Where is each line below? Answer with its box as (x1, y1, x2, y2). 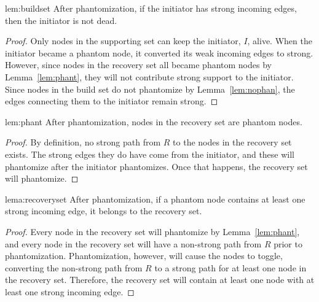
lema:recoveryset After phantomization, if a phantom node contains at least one (5, 192, 305, 205)
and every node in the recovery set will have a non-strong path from (5, 237, 262, 250)
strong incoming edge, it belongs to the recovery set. (5, 204, 202, 217)
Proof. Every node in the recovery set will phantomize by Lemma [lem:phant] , (5, 225, 300, 238)
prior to (274, 237, 302, 250)
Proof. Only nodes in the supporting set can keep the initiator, (5, 34, 241, 47)
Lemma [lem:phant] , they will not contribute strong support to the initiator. (5, 70, 294, 83)
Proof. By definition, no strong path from (5, 136, 161, 149)
